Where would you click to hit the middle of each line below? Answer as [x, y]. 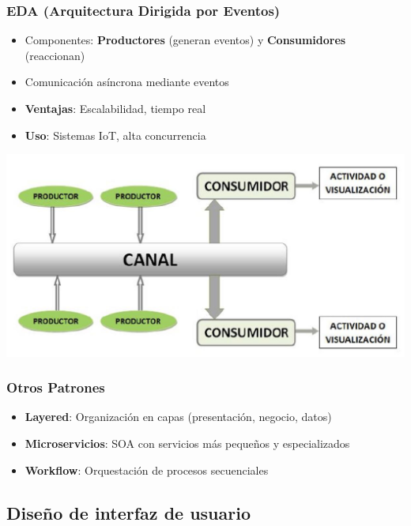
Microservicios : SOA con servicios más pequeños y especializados [187, 443]
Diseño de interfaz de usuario [128, 512]
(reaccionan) [55, 55]
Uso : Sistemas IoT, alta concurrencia [115, 135]
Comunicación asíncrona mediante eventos [127, 82]
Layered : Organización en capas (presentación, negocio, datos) [178, 417]
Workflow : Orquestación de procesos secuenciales [147, 470]
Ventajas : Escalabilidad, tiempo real [115, 108]
